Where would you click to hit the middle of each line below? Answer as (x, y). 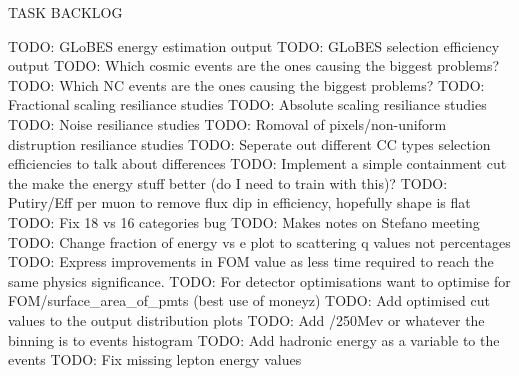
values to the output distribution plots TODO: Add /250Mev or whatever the (246, 319)
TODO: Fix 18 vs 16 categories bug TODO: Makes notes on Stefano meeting (244, 221)
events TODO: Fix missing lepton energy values (155, 359)
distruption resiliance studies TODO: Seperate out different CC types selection (249, 143)
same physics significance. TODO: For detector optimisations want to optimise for (259, 280)
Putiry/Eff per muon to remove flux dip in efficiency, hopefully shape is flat (239, 202)
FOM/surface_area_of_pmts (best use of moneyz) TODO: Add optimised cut (249, 300)
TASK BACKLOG (65, 12)
